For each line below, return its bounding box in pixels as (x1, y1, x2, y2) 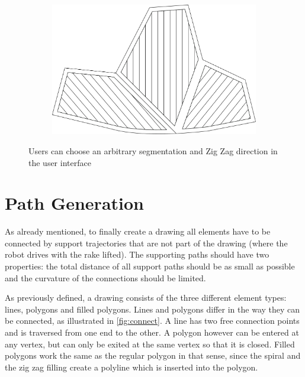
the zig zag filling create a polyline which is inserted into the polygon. (5, 360, 258, 373)
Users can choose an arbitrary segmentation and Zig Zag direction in (28, 144, 278, 157)
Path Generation (5, 191, 144, 215)
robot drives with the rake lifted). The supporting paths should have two (5, 248, 269, 261)
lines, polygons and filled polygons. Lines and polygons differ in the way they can (5, 303, 300, 315)
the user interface (28, 156, 91, 168)
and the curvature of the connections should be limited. (5, 271, 206, 284)
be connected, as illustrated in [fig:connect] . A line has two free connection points (5, 314, 300, 327)
